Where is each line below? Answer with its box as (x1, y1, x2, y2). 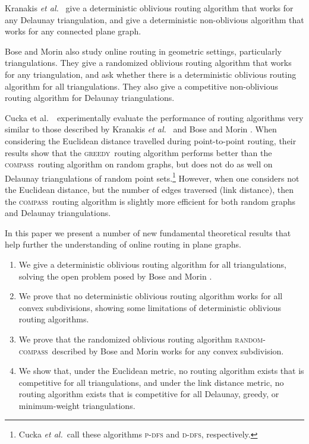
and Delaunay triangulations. (5, 207, 111, 219)
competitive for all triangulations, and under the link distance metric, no (18, 376, 284, 388)
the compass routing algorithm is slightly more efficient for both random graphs (5, 195, 296, 207)
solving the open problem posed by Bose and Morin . (18, 269, 212, 282)
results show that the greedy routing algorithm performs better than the (5, 146, 272, 158)
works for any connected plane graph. (5, 25, 141, 37)
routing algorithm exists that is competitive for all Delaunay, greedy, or (18, 388, 279, 400)
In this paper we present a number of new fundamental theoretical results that (5, 226, 291, 239)
